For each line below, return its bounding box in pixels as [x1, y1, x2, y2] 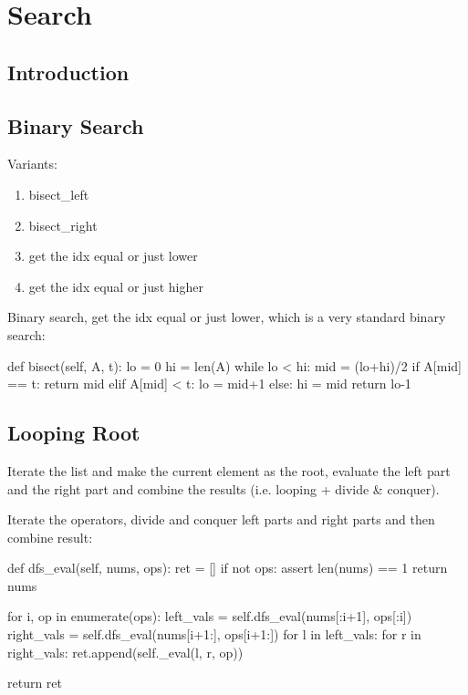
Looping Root [7, 419, 140, 447]
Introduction [7, 57, 130, 86]
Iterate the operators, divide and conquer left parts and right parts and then [7, 510, 435, 529]
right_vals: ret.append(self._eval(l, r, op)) [7, 642, 244, 661]
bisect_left [28, 184, 89, 203]
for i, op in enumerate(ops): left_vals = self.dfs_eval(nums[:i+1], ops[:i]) [7, 607, 412, 626]
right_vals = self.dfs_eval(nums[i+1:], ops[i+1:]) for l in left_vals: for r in [7, 625, 421, 644]
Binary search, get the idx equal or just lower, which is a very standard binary [7, 307, 446, 327]
